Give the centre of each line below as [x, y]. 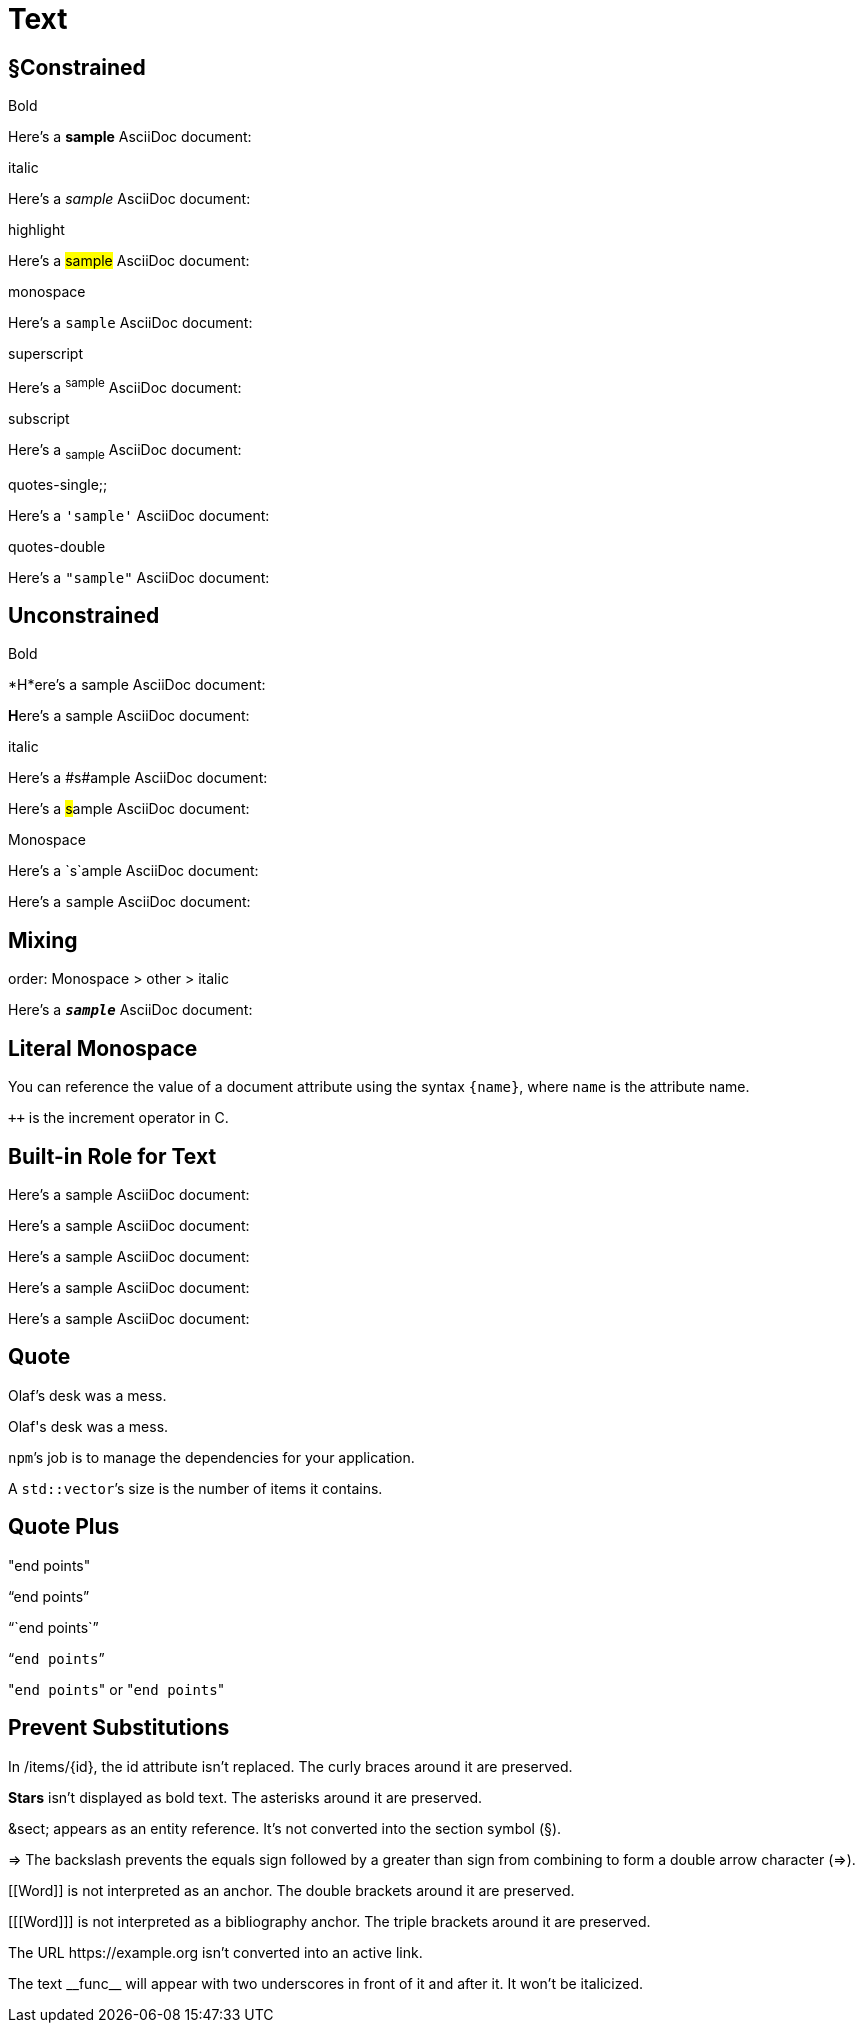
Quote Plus [64, 1527]
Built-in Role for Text [112, 1156]
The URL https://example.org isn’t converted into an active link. [215, 1952]
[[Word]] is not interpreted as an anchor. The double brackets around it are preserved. [291, 1890]
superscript [46, 354]
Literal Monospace [103, 1048]
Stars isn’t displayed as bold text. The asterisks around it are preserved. [245, 1797]
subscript [39, 418]
